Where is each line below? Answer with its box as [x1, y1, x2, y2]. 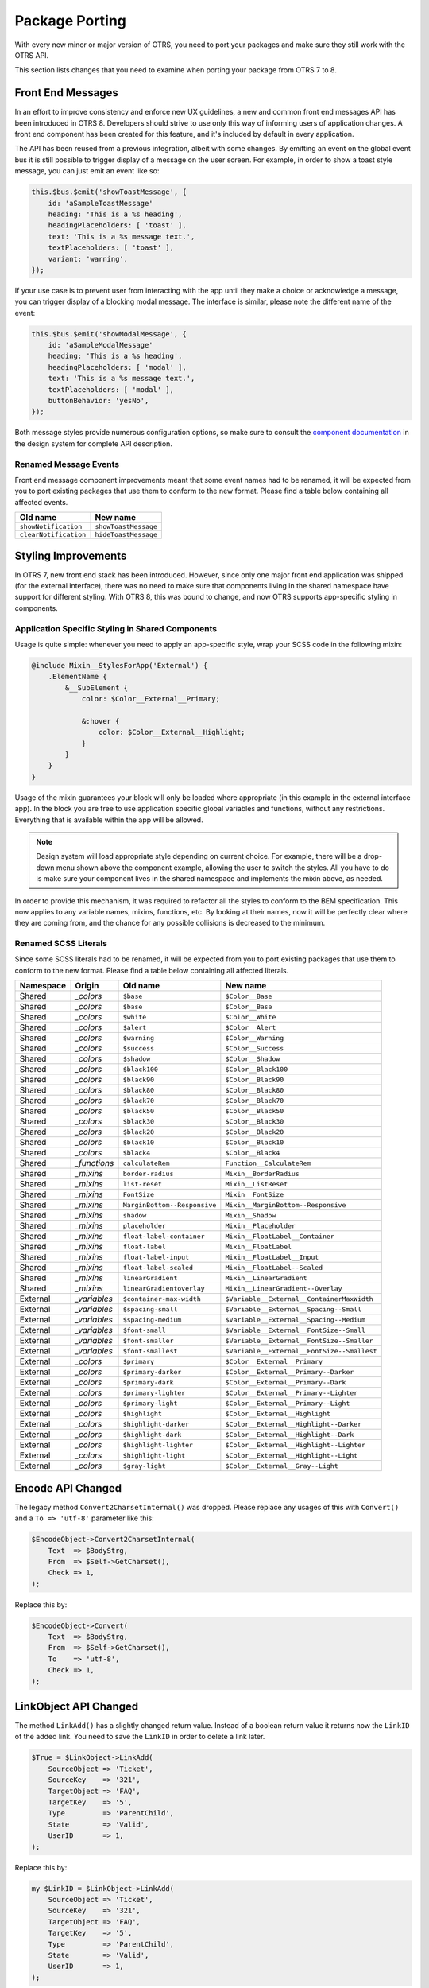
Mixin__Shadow [225, 1211, 276, 1220]
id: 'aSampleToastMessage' [48, 199, 154, 208]
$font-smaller [122, 1336, 174, 1345]
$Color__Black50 [225, 1106, 284, 1115]
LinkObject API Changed [14, 1700, 139, 1713]
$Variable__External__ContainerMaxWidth [225, 1295, 373, 1303]
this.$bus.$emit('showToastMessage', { [31, 188, 187, 196]
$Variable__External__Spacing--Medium [225, 1315, 365, 1324]
